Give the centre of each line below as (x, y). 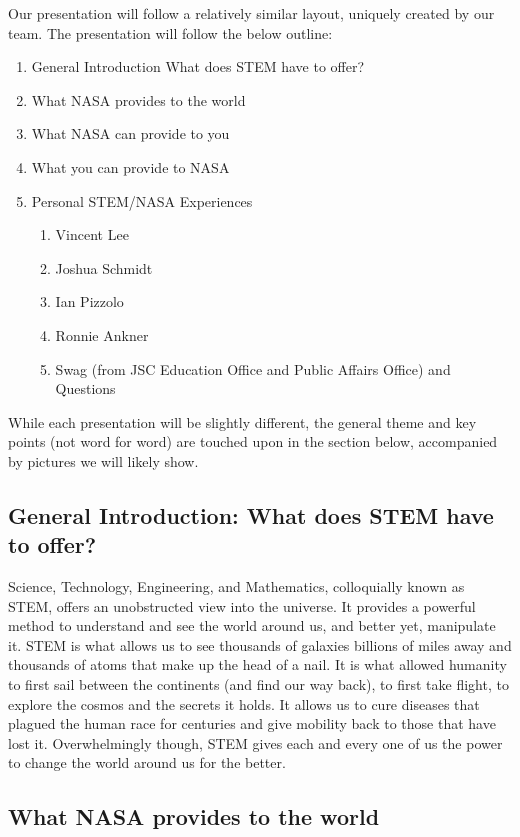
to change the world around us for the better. (147, 762)
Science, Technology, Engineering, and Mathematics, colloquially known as (236, 586)
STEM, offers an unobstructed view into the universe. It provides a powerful (242, 605)
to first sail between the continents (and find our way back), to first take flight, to (258, 684)
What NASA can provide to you (130, 133)
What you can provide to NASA (130, 166)
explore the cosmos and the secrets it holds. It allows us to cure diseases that (244, 703)
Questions (85, 388)
